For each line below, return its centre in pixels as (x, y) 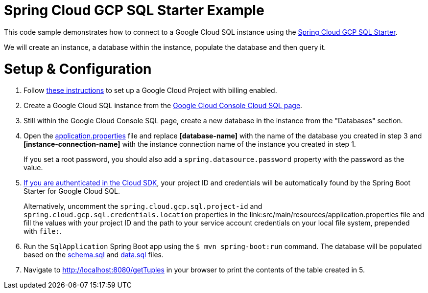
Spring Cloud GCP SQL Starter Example (134, 10)
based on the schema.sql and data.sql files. (94, 255)
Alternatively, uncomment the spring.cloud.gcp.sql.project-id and (143, 206)
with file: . (43, 231)
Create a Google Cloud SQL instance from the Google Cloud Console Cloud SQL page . (163, 106)
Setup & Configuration (78, 69)
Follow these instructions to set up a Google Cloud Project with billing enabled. (150, 90)
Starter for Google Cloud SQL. (72, 191)
